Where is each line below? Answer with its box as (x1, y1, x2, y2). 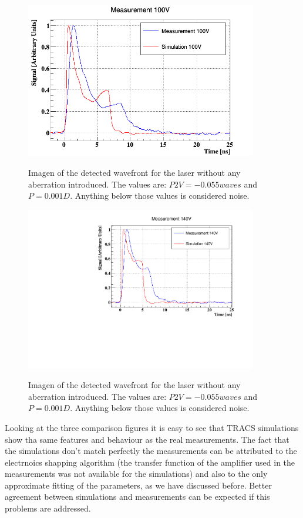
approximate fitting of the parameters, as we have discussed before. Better (5, 479, 272, 491)
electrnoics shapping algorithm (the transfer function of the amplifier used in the (5, 456, 295, 468)
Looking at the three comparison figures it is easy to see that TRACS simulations (5, 421, 299, 433)
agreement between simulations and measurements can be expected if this (5, 490, 270, 503)
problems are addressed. (5, 502, 91, 514)
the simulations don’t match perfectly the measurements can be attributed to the (5, 445, 297, 457)
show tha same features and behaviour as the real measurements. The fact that (5, 433, 289, 445)
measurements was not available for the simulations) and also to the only (5, 467, 268, 480)
